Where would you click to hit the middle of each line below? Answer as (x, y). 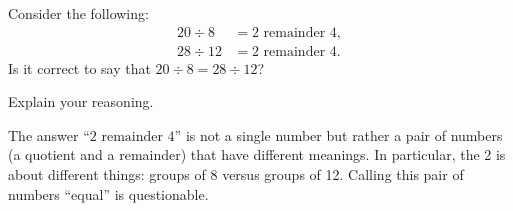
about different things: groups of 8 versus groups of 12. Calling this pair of (236, 174)
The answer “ (49, 134)
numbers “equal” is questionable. (108, 193)
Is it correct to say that (79, 67)
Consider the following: (78, 13)
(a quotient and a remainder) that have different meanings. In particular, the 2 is (257, 154)
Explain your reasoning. (81, 101)
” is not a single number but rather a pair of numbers (338, 134)
